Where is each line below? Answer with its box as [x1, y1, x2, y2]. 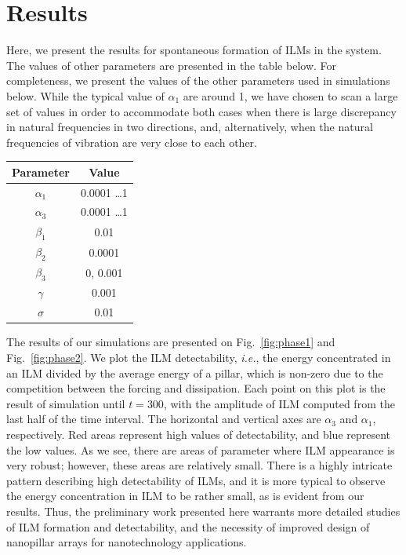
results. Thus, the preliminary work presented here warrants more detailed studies [6, 502, 401, 519]
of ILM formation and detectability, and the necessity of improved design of [6, 518, 370, 535]
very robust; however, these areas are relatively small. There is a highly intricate [6, 457, 393, 473]
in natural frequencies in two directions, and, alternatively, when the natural [6, 119, 373, 135]
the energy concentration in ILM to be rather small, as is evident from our [6, 487, 364, 504]
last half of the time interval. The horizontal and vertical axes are [6, 411, 321, 427]
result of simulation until [6, 395, 125, 411]
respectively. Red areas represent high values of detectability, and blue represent [6, 425, 391, 442]
